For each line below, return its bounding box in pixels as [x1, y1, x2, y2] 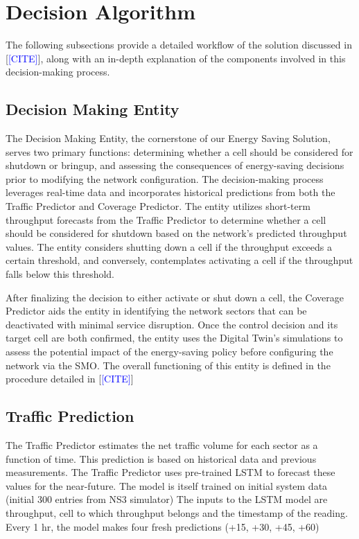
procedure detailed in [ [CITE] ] [6, 371, 134, 386]
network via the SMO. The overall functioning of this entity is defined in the [6, 357, 331, 372]
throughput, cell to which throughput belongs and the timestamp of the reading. [6, 505, 348, 520]
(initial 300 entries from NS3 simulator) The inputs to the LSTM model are [6, 492, 328, 506]
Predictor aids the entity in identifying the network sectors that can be [6, 303, 307, 318]
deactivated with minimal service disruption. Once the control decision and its [6, 317, 338, 331]
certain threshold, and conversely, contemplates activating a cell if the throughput [6, 253, 353, 267]
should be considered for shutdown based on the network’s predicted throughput [6, 226, 347, 240]
